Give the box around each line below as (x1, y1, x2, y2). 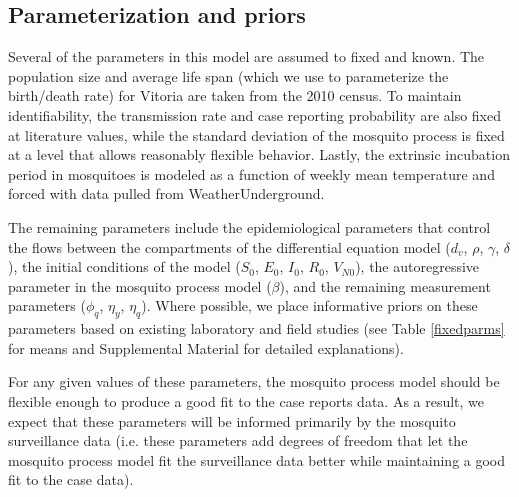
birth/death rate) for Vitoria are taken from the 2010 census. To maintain (8, 85, 462, 106)
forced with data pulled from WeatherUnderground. (8, 183, 325, 204)
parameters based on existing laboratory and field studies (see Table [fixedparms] (8, 318, 505, 339)
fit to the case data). (8, 469, 134, 490)
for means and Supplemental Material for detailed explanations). (8, 337, 404, 358)
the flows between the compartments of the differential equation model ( (8, 236, 451, 257)
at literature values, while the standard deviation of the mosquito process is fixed (8, 124, 505, 145)
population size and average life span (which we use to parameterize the (8, 65, 449, 86)
